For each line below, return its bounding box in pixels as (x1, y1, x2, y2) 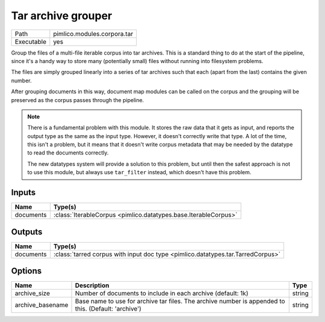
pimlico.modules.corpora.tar (53, 29, 134, 38)
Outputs (11, 226, 43, 237)
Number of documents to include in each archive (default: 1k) (75, 289, 249, 297)
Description (75, 281, 110, 290)
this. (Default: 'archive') (75, 305, 141, 313)
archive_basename (14, 301, 69, 309)
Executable (14, 37, 46, 46)
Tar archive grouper (11, 9, 113, 22)
